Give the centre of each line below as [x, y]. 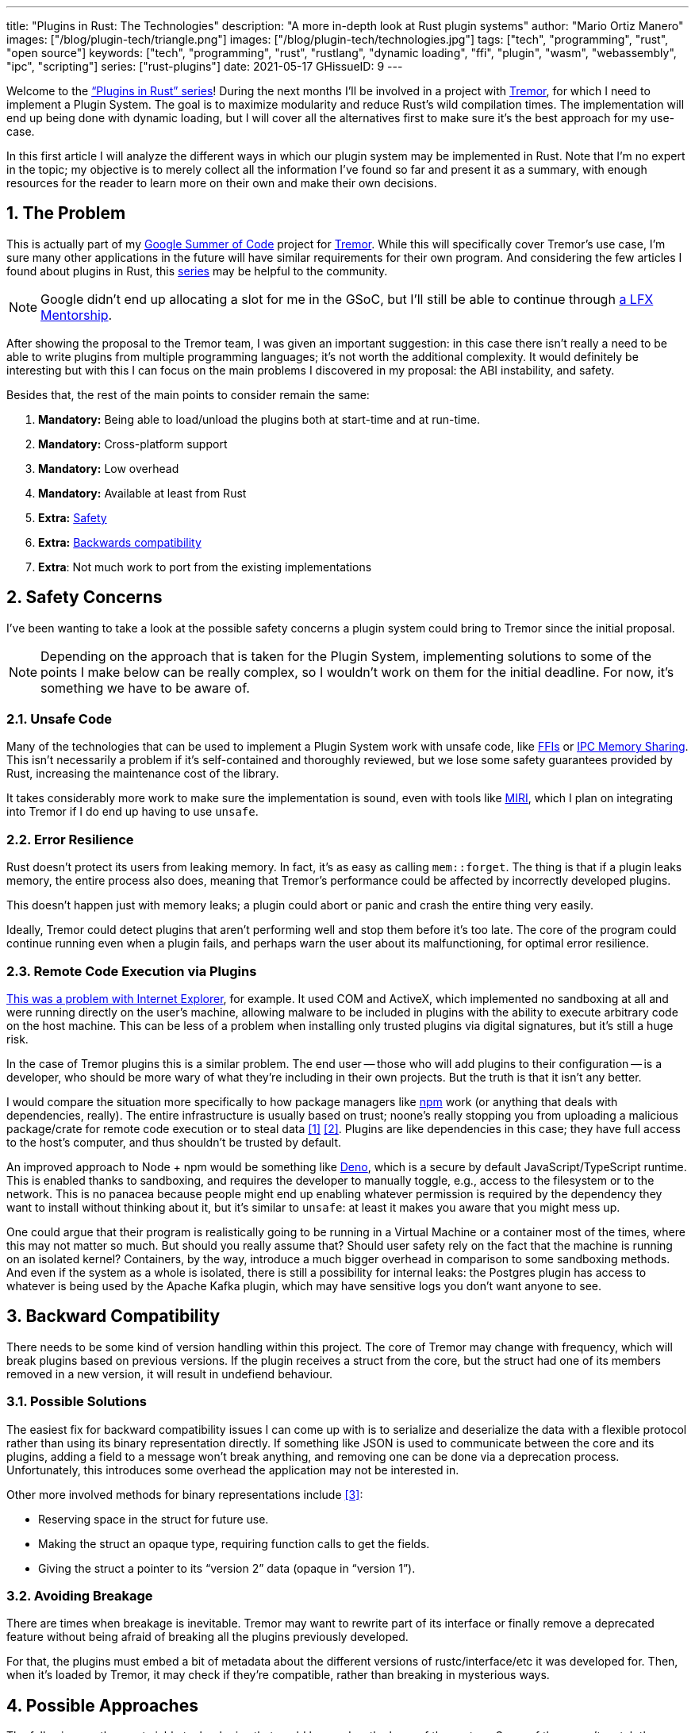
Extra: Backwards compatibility [120, 542]
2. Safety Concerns [84, 598]
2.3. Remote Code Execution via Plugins [132, 971]
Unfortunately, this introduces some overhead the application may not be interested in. [233, 1470]
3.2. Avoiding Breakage [80, 1595]
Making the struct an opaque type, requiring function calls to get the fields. [234, 1543]
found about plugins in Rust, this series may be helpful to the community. [197, 271]
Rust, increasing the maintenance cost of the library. [143, 774]
